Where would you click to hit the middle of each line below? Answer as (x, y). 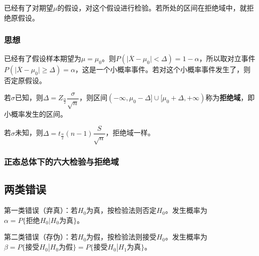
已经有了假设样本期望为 (43, 58)
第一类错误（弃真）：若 (41, 210)
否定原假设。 (25, 80)
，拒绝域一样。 (130, 133)
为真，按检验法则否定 (121, 210)
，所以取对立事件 (227, 58)
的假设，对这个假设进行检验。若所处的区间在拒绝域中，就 (152, 8)
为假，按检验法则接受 (121, 237)
